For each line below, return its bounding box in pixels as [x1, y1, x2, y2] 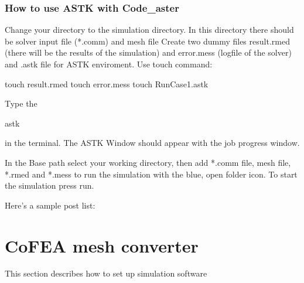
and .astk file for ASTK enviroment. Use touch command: [5, 58, 213, 70]
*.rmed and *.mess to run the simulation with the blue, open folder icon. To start [5, 168, 298, 180]
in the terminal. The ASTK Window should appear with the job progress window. [5, 137, 300, 149]
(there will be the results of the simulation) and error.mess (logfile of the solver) [5, 46, 292, 59]
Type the [5, 97, 37, 110]
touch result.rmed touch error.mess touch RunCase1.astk [5, 77, 209, 90]
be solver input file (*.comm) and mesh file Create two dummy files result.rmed [5, 35, 290, 47]
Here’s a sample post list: [5, 199, 95, 211]
